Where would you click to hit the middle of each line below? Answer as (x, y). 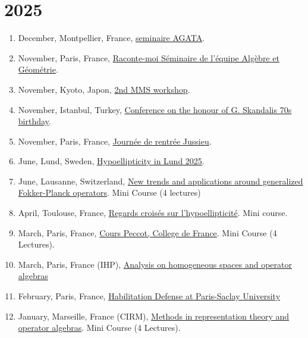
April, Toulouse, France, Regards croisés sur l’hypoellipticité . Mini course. (153, 213)
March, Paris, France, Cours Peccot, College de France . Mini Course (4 (147, 232)
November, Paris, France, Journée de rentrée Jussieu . (115, 141)
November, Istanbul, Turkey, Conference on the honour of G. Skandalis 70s (155, 109)
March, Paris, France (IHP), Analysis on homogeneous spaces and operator (155, 264)
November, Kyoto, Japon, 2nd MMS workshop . (104, 89)
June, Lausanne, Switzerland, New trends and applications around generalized (161, 181)
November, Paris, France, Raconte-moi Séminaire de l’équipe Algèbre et (149, 57)
